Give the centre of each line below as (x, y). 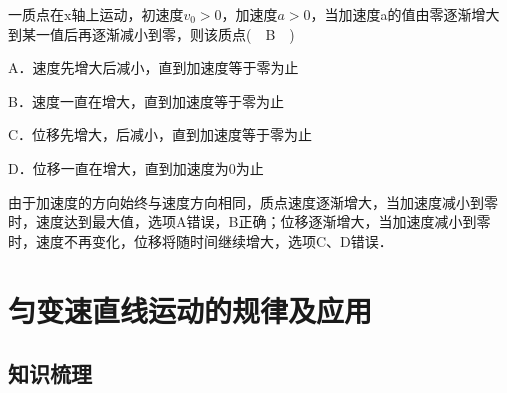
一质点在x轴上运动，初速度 (96, 14)
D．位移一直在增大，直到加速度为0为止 (136, 167)
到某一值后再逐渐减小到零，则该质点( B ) (151, 33)
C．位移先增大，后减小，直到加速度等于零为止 (160, 134)
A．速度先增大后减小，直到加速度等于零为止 (153, 67)
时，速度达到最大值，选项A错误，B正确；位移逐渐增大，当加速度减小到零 (249, 221)
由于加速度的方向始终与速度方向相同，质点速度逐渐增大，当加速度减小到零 (253, 201)
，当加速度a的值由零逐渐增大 (405, 14)
